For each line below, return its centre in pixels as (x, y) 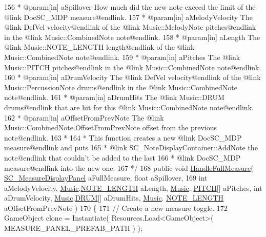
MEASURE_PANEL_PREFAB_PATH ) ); (73, 228)
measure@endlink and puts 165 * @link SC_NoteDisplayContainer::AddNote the (131, 147)
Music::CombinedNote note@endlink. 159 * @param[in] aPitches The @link (122, 57)
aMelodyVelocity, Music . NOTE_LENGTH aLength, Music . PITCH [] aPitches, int (133, 187)
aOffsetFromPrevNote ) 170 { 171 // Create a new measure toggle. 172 (116, 208)
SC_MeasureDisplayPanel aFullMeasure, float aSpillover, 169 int (106, 178)
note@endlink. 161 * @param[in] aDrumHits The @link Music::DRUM (114, 97)
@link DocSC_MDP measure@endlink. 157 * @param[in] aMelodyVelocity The (128, 17)
